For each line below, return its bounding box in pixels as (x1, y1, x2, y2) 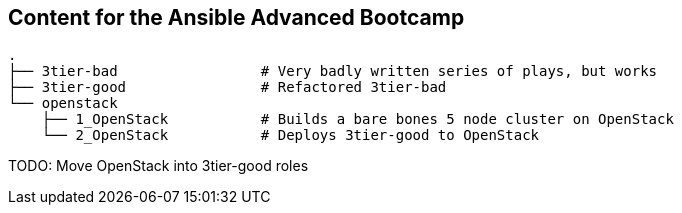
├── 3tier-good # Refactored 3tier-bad (8, 79, 447, 96)
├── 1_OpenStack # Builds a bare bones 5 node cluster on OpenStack (41, 111, 674, 128)
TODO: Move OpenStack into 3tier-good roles (8, 157, 309, 175)
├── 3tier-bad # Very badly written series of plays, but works (8, 63, 658, 80)
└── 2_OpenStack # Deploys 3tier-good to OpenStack (41, 127, 540, 144)
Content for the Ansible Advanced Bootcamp (8, 5, 465, 30)
